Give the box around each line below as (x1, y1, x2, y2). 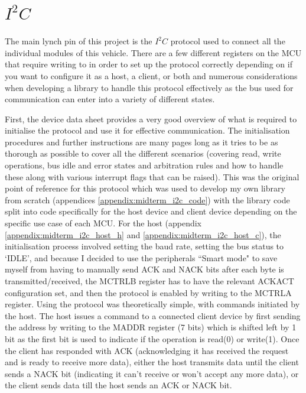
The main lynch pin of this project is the (5, 35, 152, 47)
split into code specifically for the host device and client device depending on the (5, 205, 297, 217)
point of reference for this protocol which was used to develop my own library (5, 182, 285, 194)
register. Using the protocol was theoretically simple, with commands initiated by (5, 298, 300, 310)
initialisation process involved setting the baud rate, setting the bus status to (5, 240, 284, 252)
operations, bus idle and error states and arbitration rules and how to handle (5, 159, 284, 171)
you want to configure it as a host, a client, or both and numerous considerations (5, 69, 298, 82)
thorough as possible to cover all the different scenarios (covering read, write (5, 147, 281, 160)
